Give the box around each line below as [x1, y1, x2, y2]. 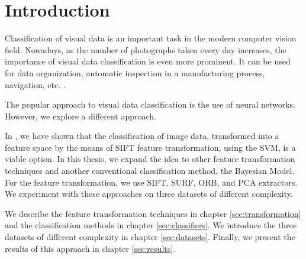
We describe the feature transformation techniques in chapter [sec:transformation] [5, 207, 301, 219]
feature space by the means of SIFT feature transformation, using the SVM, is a [5, 141, 296, 153]
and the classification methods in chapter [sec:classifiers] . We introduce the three [5, 219, 297, 231]
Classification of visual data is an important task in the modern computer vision [5, 32, 297, 44]
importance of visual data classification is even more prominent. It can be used [5, 55, 291, 67]
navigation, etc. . [5, 78, 66, 90]
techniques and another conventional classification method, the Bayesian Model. [5, 164, 295, 177]
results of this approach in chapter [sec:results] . [5, 242, 176, 254]
